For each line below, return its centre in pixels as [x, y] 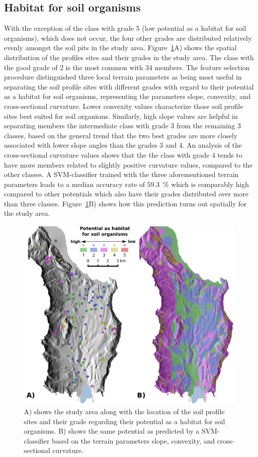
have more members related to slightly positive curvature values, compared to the [128, 164]
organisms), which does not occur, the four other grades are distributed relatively [128, 38]
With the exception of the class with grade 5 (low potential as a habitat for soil [125, 28]
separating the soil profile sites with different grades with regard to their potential [129, 86]
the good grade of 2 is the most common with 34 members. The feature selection [127, 67]
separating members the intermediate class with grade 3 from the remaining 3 [123, 126]
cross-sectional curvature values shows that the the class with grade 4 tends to [123, 154]
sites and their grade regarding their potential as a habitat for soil [125, 421]
